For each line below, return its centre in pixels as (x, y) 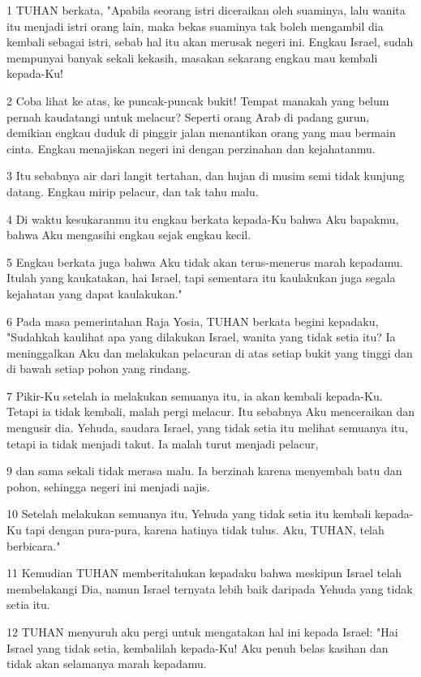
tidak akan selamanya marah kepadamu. (107, 664)
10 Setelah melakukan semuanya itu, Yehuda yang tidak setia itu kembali (189, 514)
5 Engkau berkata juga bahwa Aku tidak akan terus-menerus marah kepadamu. (205, 261)
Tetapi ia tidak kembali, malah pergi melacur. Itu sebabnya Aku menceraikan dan (211, 411)
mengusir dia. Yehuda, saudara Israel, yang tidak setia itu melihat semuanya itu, (207, 428)
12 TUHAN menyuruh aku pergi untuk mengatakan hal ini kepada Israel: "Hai (202, 632)
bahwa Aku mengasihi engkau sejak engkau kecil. (129, 235)
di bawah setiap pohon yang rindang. (99, 368)
